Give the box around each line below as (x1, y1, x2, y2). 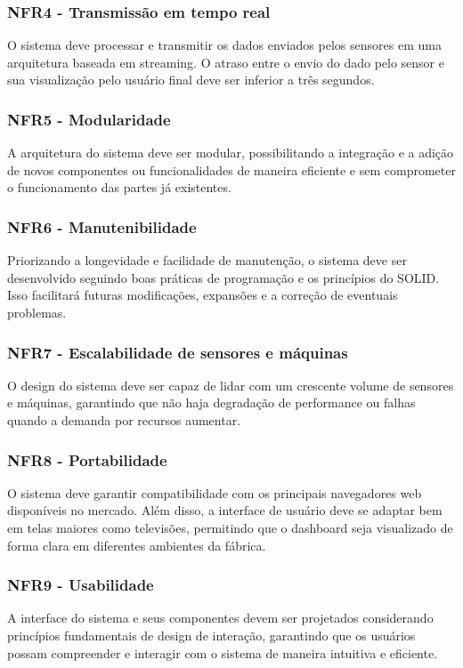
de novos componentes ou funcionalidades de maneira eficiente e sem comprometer (7, 160, 456, 179)
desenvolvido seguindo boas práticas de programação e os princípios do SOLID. (7, 268, 440, 286)
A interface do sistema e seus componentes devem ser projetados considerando (7, 608, 434, 627)
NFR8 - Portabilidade (7, 448, 167, 471)
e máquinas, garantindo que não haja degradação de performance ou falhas (7, 393, 416, 412)
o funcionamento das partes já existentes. (7, 178, 231, 197)
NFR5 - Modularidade (7, 108, 171, 130)
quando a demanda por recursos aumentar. (7, 411, 241, 429)
